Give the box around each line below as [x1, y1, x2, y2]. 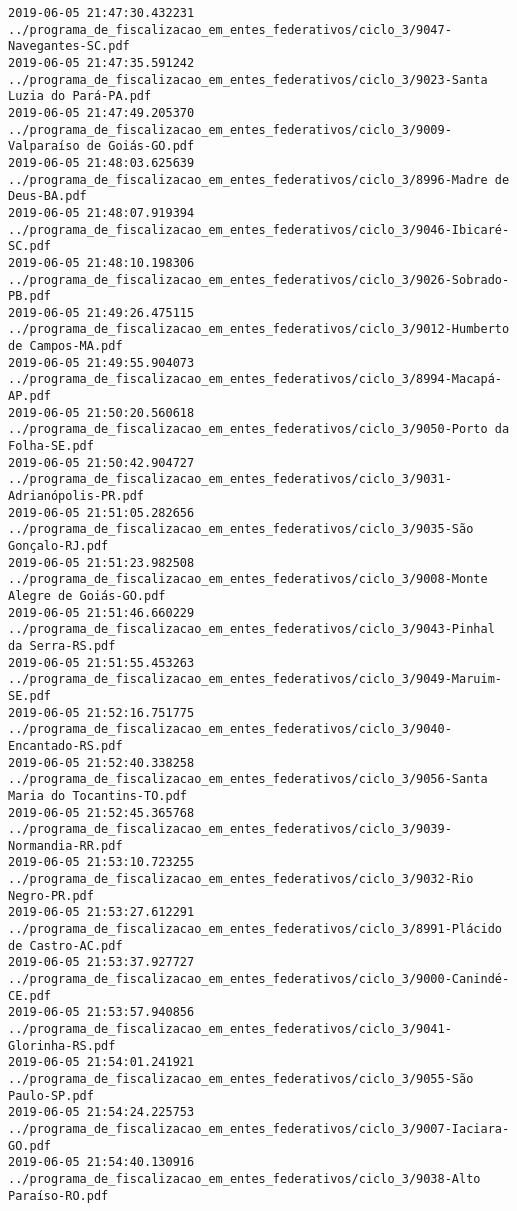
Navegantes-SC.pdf [8, 39, 130, 54]
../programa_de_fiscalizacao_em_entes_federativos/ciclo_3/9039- [8, 822, 452, 837]
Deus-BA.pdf [8, 189, 87, 204]
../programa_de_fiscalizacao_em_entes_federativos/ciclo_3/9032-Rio [8, 872, 474, 887]
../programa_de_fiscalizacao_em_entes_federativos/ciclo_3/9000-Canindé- [8, 972, 510, 987]
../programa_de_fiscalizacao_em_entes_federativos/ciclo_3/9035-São [8, 522, 474, 537]
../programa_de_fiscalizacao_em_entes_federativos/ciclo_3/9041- [8, 1022, 452, 1037]
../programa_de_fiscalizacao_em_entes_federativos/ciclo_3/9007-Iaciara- [8, 1121, 510, 1136]
